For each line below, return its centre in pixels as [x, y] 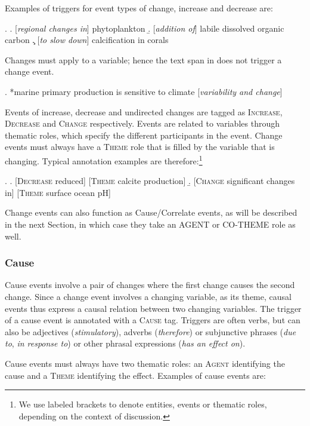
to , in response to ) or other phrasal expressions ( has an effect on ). [125, 343]
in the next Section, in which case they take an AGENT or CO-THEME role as [150, 224]
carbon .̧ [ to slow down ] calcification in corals [87, 40]
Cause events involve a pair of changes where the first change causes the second [150, 285]
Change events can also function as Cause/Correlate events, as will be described [151, 212]
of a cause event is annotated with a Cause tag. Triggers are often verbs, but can [153, 320]
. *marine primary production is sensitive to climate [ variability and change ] [144, 91]
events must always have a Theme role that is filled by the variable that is [140, 147]
